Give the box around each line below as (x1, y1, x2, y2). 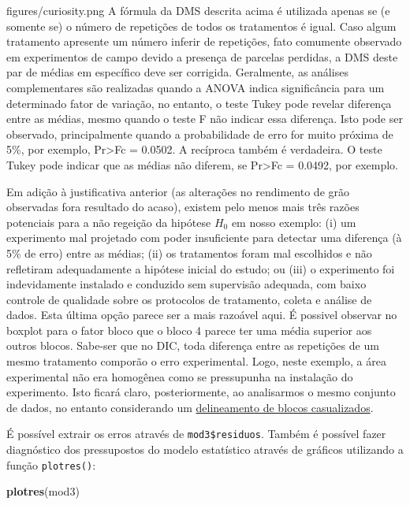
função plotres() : (6, 456, 96, 473)
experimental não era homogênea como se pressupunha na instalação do (6, 368, 353, 384)
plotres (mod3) (6, 483, 80, 499)
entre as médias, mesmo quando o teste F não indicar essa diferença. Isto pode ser (6, 110, 403, 127)
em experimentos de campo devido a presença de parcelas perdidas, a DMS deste (6, 48, 398, 65)
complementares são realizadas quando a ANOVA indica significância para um (6, 79, 385, 95)
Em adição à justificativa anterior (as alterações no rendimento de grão (6, 183, 349, 199)
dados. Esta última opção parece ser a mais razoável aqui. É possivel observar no (6, 306, 397, 323)
